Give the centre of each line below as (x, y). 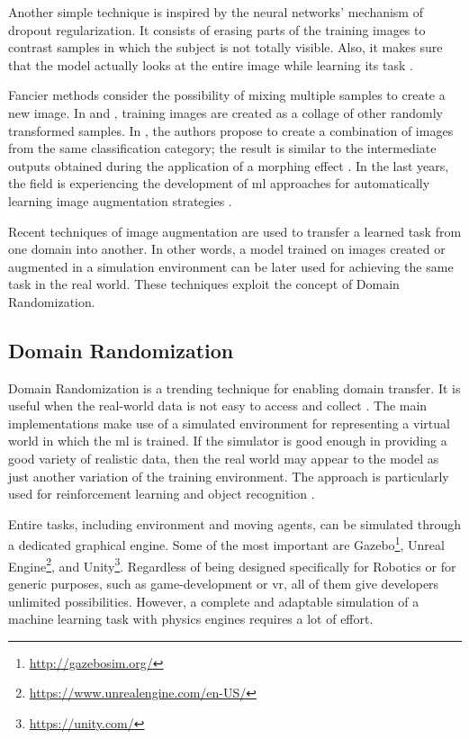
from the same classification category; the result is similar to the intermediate (222, 148)
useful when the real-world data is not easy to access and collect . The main (218, 406)
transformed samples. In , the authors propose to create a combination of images (231, 130)
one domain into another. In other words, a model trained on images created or (227, 249)
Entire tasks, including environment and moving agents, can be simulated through (235, 523)
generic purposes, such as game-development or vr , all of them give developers (224, 583)
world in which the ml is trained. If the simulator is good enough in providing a (228, 441)
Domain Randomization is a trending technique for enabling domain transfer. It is (234, 388)
